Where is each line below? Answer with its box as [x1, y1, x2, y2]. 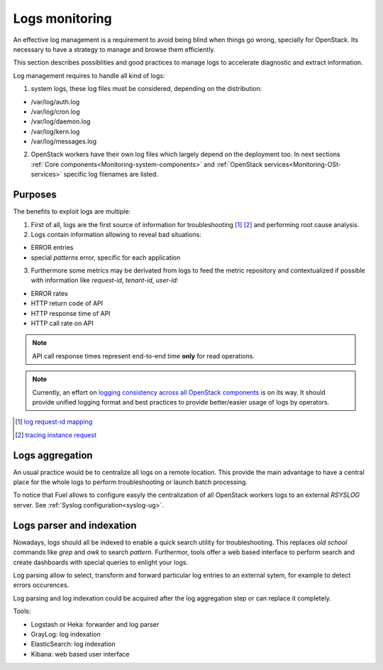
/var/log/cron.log [30, 107, 81, 116]
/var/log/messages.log [30, 137, 97, 145]
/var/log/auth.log [30, 97, 80, 106]
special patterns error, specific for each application [30, 253, 181, 262]
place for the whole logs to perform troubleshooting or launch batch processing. [13, 478, 248, 486]
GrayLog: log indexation [30, 630, 101, 638]
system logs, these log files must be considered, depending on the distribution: [30, 84, 262, 93]
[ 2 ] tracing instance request [15, 430, 97, 439]
